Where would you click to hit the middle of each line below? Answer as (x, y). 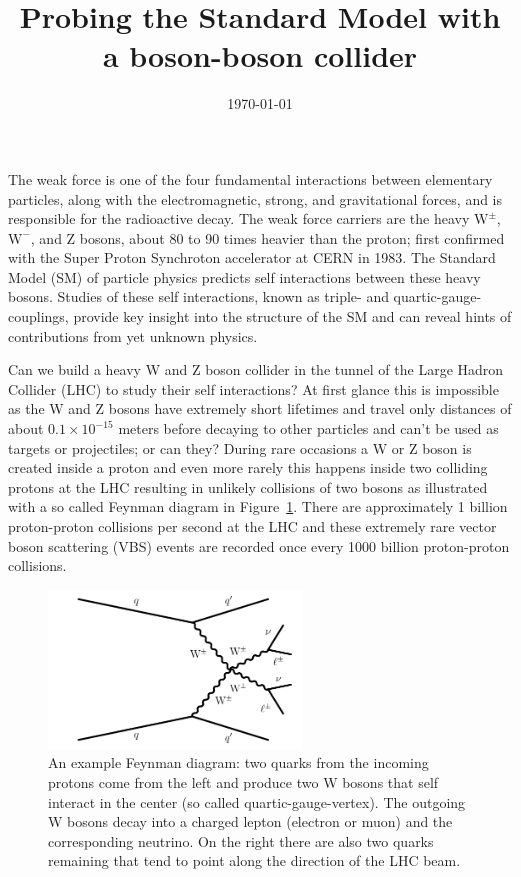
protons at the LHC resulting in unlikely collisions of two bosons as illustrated (248, 486)
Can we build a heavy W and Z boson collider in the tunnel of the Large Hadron (256, 369)
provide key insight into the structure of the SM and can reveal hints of (292, 316)
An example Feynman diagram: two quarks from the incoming (238, 762)
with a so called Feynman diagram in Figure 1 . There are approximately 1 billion (258, 506)
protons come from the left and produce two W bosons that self (243, 781)
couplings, (38, 316)
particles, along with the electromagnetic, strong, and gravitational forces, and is (255, 198)
